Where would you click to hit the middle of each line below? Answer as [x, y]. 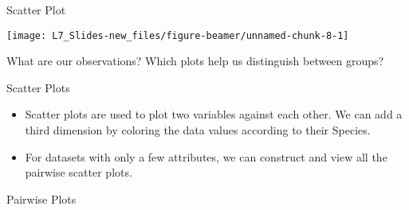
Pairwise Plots [41, 198]
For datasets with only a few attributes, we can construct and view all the [206, 156]
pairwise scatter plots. [79, 172]
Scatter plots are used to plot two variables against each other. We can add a [214, 114]
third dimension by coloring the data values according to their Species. [198, 130]
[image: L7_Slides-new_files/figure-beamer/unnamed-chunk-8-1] [178, 35]
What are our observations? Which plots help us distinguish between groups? [195, 61]
